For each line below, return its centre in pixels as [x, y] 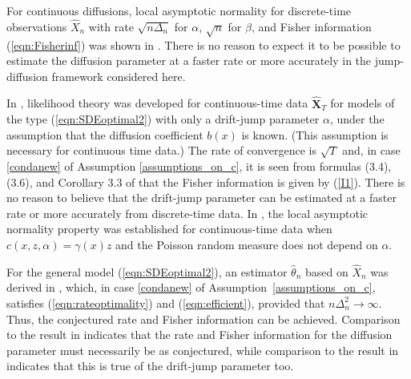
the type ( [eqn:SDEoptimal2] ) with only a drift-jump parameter [163, 119]
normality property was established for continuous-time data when [169, 229]
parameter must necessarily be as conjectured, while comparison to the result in [203, 350]
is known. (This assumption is [315, 134]
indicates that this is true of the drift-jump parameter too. [150, 366]
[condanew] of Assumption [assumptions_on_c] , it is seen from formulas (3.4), [199, 165]
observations [37, 26]
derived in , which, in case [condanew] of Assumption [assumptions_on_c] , [191, 287]
